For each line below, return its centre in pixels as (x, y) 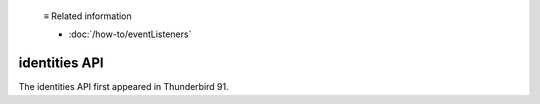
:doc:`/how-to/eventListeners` (130, 34)
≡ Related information (87, 16)
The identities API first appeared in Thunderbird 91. (123, 87)
